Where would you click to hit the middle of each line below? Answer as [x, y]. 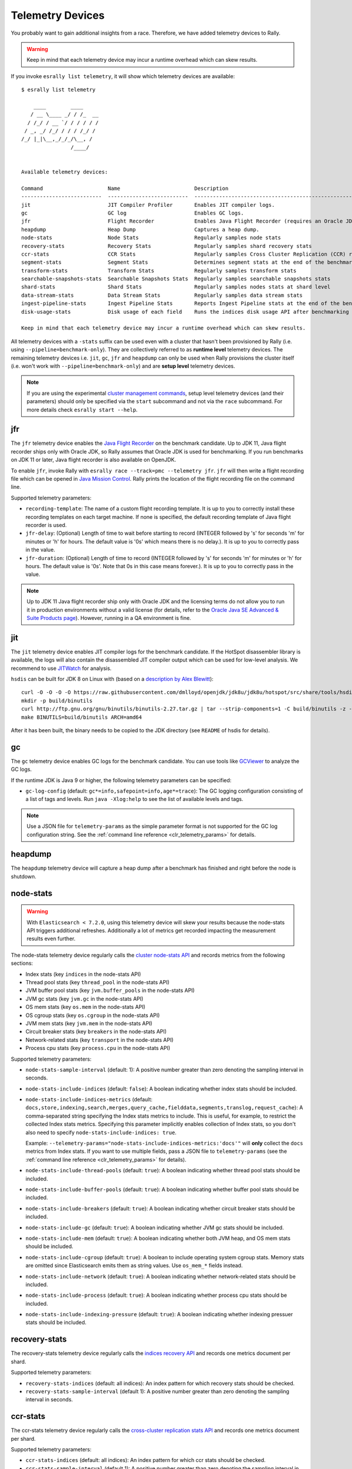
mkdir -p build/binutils [57, 700]
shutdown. [23, 876]
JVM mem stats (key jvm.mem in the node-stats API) [89, 1023]
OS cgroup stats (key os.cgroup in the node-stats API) [93, 1015]
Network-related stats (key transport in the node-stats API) [99, 1039]
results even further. [51, 939]
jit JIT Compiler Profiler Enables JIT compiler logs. [148, 205]
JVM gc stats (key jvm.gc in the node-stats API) [84, 998]
